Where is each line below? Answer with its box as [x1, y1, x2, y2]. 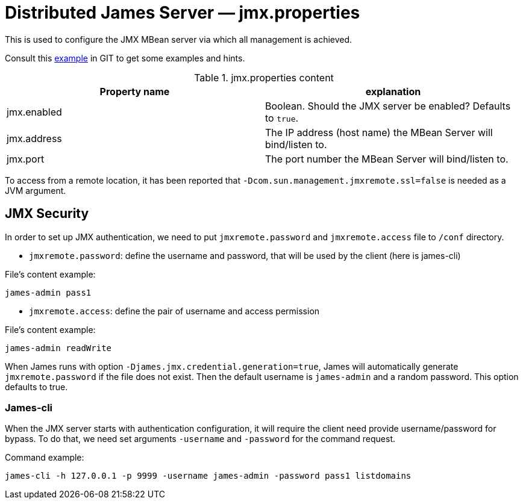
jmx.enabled [7, 105, 62, 118]
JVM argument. [5, 185, 66, 196]
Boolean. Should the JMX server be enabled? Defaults [265, 99, 511, 112]
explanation [365, 85, 421, 98]
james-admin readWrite [5, 343, 112, 353]
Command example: [5, 452, 84, 463]
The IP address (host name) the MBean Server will [265, 126, 493, 138]
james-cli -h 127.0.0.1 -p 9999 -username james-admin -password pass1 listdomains [5, 471, 412, 481]
